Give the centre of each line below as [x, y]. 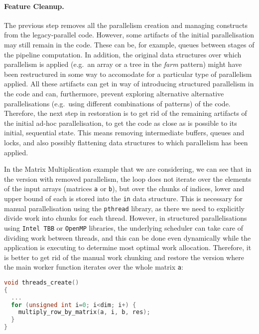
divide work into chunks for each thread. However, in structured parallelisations [126, 218]
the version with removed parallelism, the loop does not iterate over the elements [128, 178]
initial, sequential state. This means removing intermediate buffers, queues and [124, 133]
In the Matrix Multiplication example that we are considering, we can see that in [128, 169]
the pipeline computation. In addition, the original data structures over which [123, 54]
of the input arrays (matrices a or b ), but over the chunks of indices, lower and [124, 188]
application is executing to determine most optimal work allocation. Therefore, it [128, 247]
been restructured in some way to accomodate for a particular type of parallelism [128, 74]
